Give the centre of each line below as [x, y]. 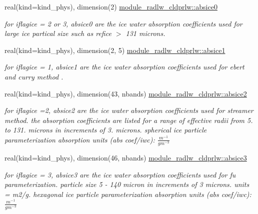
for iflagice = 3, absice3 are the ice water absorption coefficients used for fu [120, 174]
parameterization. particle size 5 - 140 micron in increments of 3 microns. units [127, 184]
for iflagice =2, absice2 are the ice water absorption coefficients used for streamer [129, 110]
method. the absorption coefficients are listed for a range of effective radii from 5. [129, 120]
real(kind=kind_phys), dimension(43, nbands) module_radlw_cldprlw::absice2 [126, 93]
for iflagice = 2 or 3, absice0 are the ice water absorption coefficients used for [123, 23]
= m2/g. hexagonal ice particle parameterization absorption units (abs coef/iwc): [128, 194]
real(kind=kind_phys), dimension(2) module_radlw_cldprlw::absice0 [111, 6]
